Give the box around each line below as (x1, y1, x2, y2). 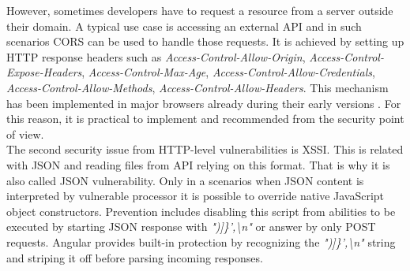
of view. (6, 125, 44, 142)
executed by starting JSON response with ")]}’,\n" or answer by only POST (6, 218, 376, 235)
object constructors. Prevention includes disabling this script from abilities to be (6, 202, 396, 219)
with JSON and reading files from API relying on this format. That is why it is (6, 156, 390, 173)
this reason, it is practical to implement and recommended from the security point (6, 110, 404, 127)
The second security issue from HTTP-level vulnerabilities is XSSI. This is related (6, 141, 404, 158)
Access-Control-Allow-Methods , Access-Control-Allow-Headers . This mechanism (6, 79, 389, 95)
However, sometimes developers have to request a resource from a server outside (6, 2, 393, 18)
